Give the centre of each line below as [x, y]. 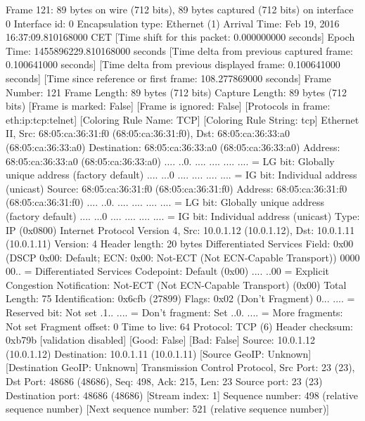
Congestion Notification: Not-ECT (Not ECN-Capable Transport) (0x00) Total [176, 284]
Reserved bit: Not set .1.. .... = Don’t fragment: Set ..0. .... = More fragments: [174, 312]
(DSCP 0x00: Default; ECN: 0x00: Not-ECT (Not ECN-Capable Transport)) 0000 [183, 257]
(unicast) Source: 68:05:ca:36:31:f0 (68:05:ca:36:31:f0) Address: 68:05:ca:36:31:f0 [177, 188]
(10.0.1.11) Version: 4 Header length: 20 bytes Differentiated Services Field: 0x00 [180, 244]
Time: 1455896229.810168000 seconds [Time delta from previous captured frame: [179, 50]
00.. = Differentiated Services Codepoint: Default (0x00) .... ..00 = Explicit [168, 271]
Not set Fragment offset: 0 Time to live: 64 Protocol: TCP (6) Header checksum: [179, 326]
